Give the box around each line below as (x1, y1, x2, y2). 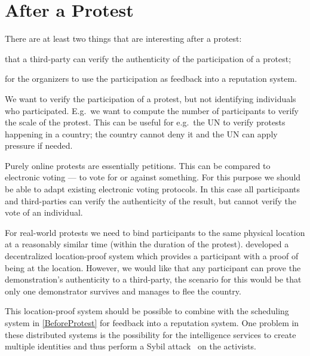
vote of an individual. (5, 206, 83, 219)
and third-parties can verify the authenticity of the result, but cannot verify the (5, 194, 297, 207)
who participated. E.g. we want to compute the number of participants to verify (5, 104, 299, 116)
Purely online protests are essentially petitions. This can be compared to (5, 159, 271, 171)
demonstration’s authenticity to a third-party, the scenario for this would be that (5, 273, 302, 286)
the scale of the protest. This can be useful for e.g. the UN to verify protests (5, 116, 286, 128)
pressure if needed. (5, 139, 73, 152)
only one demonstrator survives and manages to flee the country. (5, 284, 241, 297)
